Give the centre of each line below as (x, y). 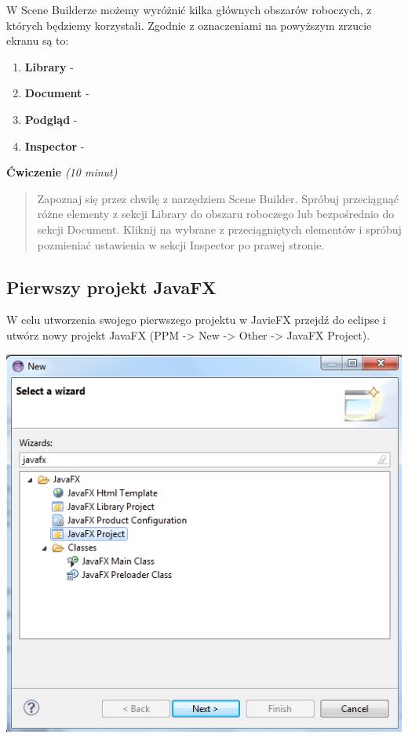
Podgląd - (51, 119)
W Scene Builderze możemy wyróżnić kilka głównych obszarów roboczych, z (189, 9)
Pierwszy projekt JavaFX (111, 287)
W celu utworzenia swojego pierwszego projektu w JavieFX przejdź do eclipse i (196, 320)
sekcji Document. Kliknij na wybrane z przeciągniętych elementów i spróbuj (219, 229)
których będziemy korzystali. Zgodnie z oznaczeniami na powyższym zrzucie (189, 25)
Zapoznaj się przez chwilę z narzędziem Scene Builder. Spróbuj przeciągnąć (218, 198)
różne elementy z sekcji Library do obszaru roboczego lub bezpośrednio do (216, 214)
